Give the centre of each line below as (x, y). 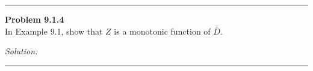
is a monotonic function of (162, 31)
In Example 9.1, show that (54, 31)
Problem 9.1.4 (35, 19)
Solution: (21, 51)
